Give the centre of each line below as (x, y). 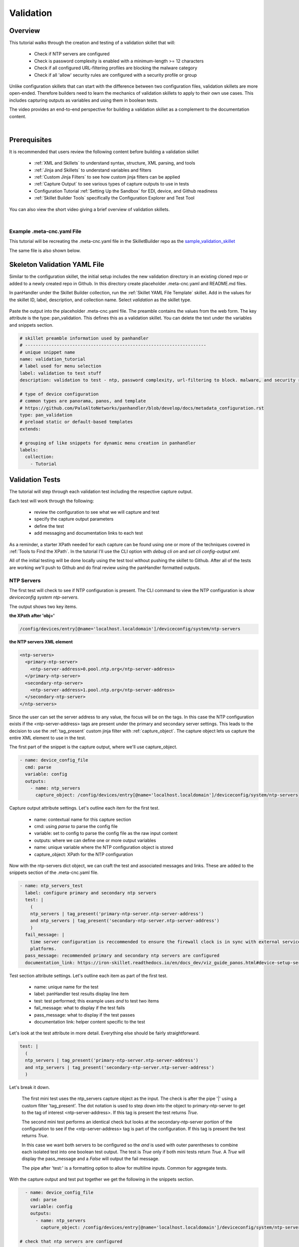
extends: (30, 429)
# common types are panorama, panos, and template (83, 401)
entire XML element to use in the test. (48, 738)
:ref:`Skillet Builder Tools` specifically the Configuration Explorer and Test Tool (114, 198)
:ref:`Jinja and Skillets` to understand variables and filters (93, 170)
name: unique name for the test (66, 987)
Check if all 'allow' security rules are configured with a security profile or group (115, 75)
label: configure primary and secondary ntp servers (91, 893)
